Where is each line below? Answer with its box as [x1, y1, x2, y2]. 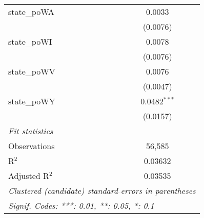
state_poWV [8, 65, 55, 77]
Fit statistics [8, 125, 53, 137]
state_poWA [8, 6, 54, 17]
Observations [8, 140, 55, 152]
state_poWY [8, 95, 55, 107]
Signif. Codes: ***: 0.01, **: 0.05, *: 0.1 [8, 199, 154, 211]
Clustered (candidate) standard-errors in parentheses [8, 185, 196, 196]
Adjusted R [8, 170, 49, 181]
